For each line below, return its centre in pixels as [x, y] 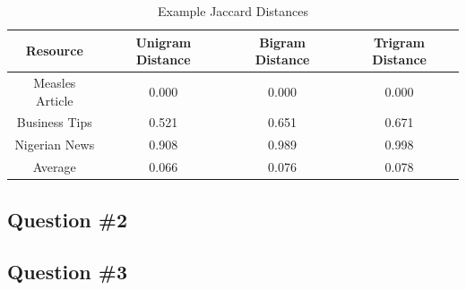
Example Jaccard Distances [233, 11]
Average [54, 167]
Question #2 [67, 219]
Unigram [164, 42]
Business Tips [54, 122]
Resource [54, 51]
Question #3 [67, 272]
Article [54, 100]
